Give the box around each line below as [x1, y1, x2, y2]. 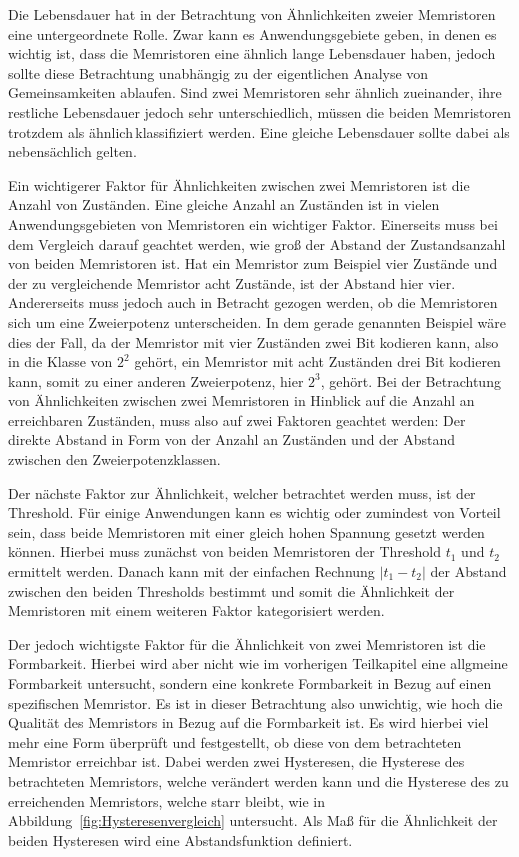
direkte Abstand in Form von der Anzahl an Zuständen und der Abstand [8, 429, 456, 450]
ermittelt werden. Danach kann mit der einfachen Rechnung [8, 561, 375, 582]
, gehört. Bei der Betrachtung [320, 370, 501, 391]
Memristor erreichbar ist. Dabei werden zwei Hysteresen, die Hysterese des [8, 751, 465, 772]
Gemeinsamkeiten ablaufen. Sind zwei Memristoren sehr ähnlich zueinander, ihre [8, 82, 502, 103]
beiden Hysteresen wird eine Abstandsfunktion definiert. [8, 829, 353, 850]
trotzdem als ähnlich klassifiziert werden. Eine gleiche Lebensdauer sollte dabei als [8, 121, 510, 142]
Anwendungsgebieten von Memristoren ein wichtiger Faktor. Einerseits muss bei [8, 213, 498, 234]
